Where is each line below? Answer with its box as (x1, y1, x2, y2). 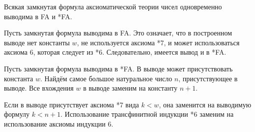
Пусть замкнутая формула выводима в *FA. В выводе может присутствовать (4, 63, 233, 73)
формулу (4, 109, 30, 119)
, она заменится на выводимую (159, 99, 252, 109)
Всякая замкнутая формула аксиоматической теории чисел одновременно (4, 1, 222, 11)
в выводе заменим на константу (83, 83, 177, 93)
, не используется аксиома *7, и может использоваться (77, 37, 240, 47)
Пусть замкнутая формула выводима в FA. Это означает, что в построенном (4, 28, 232, 38)
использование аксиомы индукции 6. (4, 118, 113, 129)
